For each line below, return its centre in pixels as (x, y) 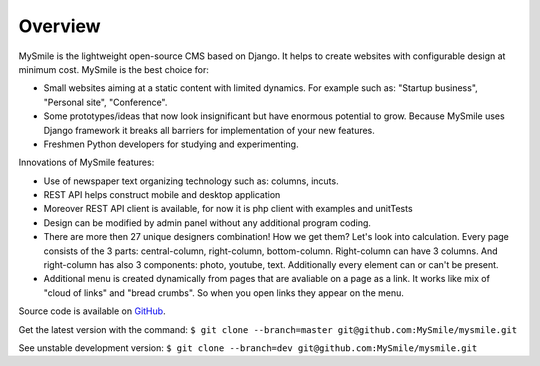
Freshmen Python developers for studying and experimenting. (171, 144)
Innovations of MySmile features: (86, 162)
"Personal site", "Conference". (105, 102)
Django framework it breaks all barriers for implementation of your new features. (209, 130)
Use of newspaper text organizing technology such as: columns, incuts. (191, 181)
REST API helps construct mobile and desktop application (162, 195)
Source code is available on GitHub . (92, 311)
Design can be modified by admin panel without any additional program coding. (207, 222)
